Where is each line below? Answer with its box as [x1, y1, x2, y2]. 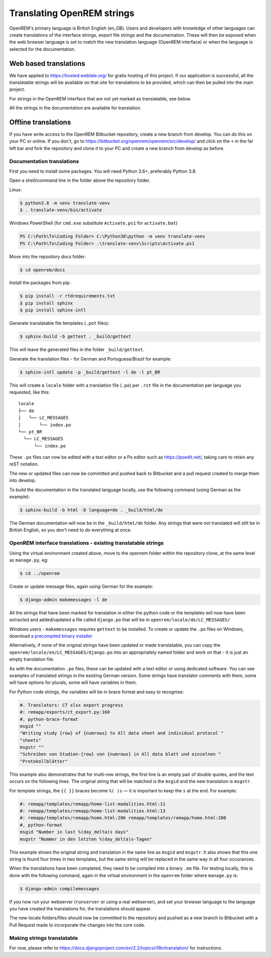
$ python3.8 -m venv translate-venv [20, 200, 110, 206]
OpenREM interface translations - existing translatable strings [9, 540, 164, 547]
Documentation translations [9, 158, 79, 165]
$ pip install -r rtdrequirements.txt [20, 293, 115, 299]
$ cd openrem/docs [20, 267, 65, 273]
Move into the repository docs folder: [9, 254, 86, 260]
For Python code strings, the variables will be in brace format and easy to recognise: [9, 688, 184, 695]
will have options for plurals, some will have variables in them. [9, 679, 138, 685]
